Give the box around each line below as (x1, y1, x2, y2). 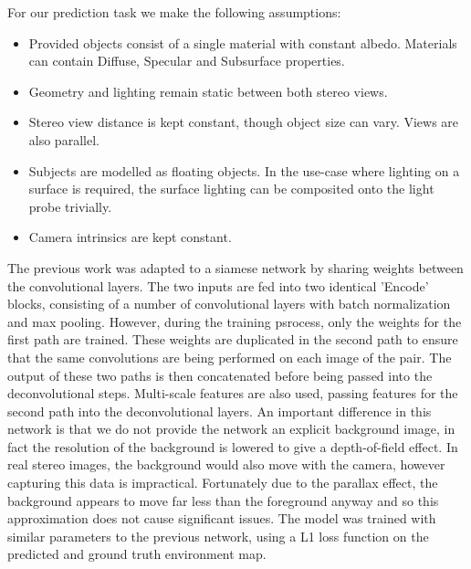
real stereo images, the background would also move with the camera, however (7, 455, 445, 474)
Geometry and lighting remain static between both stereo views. (28, 81, 388, 100)
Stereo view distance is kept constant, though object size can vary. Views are (28, 112, 459, 132)
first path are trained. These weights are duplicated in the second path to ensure (7, 330, 458, 349)
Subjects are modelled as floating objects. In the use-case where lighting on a (28, 161, 460, 180)
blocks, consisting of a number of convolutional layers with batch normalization (7, 294, 451, 313)
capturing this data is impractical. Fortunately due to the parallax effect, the (7, 473, 438, 492)
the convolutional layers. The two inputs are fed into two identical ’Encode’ (7, 276, 429, 295)
